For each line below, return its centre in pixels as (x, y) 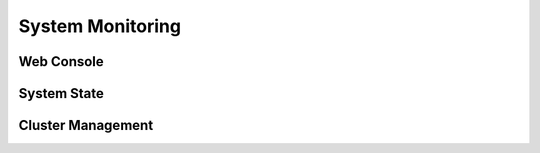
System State (61, 93)
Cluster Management (86, 125)
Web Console (61, 61)
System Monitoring (100, 26)
